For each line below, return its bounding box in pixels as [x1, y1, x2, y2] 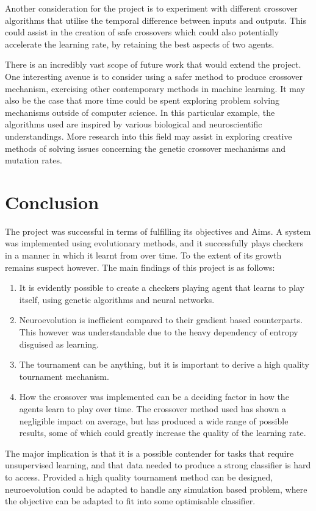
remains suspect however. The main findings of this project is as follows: [5, 260, 275, 273]
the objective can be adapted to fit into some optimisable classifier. [5, 495, 256, 507]
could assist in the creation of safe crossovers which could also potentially [5, 26, 279, 38]
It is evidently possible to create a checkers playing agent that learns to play [19, 281, 304, 294]
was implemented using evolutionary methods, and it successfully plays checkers [5, 237, 304, 249]
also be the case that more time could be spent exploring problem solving [5, 94, 279, 107]
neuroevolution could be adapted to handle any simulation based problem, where [5, 482, 307, 495]
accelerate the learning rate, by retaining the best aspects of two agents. [5, 37, 275, 50]
